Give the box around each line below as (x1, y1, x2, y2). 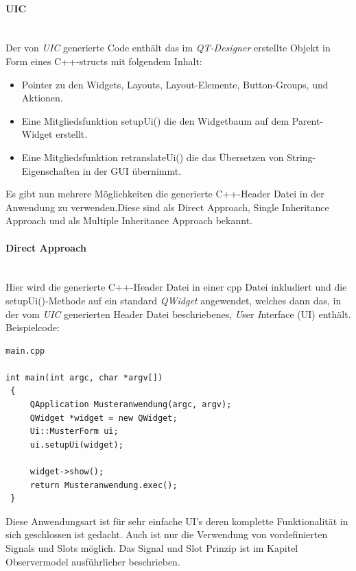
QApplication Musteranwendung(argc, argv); (29, 400, 232, 410)
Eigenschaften (21, 163, 80, 178)
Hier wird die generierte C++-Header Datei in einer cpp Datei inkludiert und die (5, 280, 347, 294)
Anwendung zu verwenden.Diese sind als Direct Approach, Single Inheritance (5, 199, 329, 214)
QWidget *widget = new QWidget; (29, 413, 178, 423)
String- (287, 149, 316, 164)
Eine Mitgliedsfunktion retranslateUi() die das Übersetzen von (21, 149, 284, 164)
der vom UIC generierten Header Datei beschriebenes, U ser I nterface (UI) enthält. (5, 306, 351, 321)
